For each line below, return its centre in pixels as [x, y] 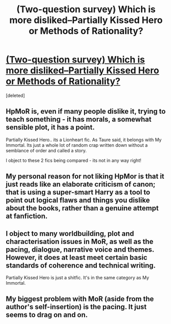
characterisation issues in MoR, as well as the [80, 241]
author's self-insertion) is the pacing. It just [76, 307]
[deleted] [15, 95]
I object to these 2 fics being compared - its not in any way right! [74, 160]
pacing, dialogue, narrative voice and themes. [80, 249]
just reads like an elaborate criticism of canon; [81, 184]
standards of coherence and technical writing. [81, 265]
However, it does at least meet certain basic [77, 258]
